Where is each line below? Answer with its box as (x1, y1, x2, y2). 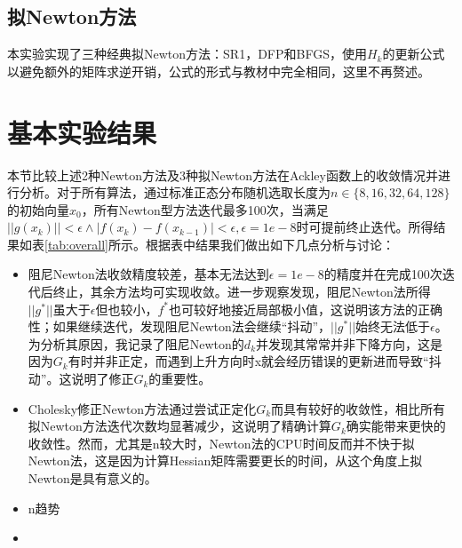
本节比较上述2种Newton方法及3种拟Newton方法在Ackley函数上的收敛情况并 (7, 165, 438, 184)
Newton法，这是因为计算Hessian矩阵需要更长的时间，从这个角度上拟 (28, 451, 423, 470)
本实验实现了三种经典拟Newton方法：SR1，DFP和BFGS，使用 (7, 44, 367, 63)
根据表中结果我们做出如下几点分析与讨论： (146, 234, 395, 253)
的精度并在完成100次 (323, 265, 442, 283)
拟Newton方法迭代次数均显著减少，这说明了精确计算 (28, 417, 331, 435)
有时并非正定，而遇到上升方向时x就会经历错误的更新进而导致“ (68, 352, 429, 370)
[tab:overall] (44, 234, 109, 253)
